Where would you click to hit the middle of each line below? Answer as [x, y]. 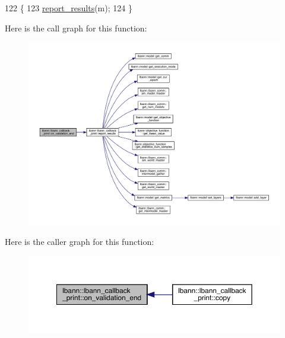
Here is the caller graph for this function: [80, 242]
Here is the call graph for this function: [76, 28]
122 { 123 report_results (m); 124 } [69, 8]
